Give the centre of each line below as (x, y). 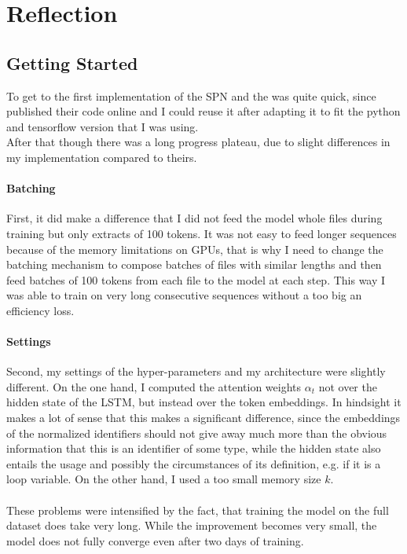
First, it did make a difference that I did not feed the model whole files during (194, 218)
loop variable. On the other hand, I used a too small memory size (164, 479)
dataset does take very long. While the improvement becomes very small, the (192, 525)
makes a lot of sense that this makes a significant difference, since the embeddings (203, 418)
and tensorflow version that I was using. (103, 126)
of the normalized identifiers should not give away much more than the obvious (197, 433)
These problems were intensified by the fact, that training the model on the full (198, 510)
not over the (348, 386)
